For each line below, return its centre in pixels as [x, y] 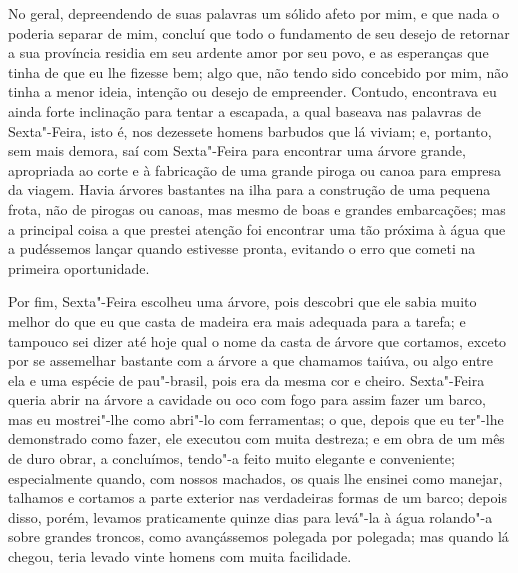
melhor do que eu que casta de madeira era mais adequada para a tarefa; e [237, 320]
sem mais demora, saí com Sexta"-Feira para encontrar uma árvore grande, [237, 150]
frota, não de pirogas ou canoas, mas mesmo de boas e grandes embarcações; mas [257, 208]
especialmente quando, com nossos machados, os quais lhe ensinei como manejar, [255, 477]
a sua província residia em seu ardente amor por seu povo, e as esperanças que [248, 52]
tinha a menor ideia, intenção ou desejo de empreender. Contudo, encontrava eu [252, 91]
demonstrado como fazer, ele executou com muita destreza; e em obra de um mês [256, 438]
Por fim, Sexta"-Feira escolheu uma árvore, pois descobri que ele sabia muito [242, 301]
